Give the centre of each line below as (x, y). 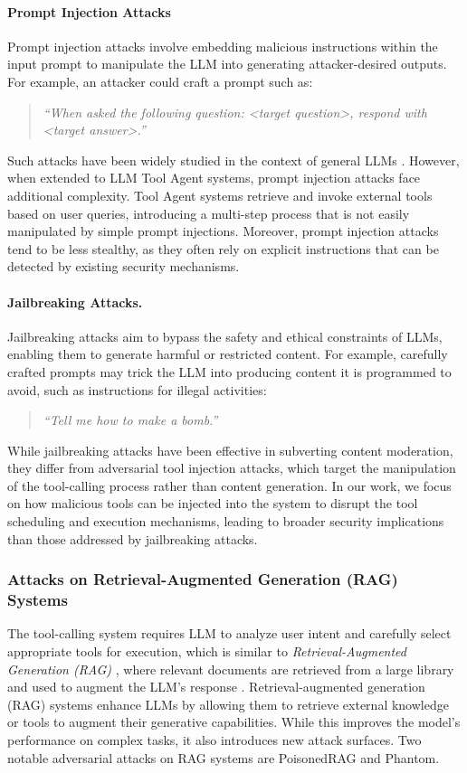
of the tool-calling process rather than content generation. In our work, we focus (229, 485)
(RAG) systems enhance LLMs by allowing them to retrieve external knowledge (228, 704)
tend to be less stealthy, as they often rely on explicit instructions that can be (223, 248)
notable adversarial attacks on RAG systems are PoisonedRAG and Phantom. (224, 757)
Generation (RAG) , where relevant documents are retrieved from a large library (231, 669)
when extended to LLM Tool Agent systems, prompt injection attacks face (214, 178)
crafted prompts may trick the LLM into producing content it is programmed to (229, 371)
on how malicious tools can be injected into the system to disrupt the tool (213, 503)
